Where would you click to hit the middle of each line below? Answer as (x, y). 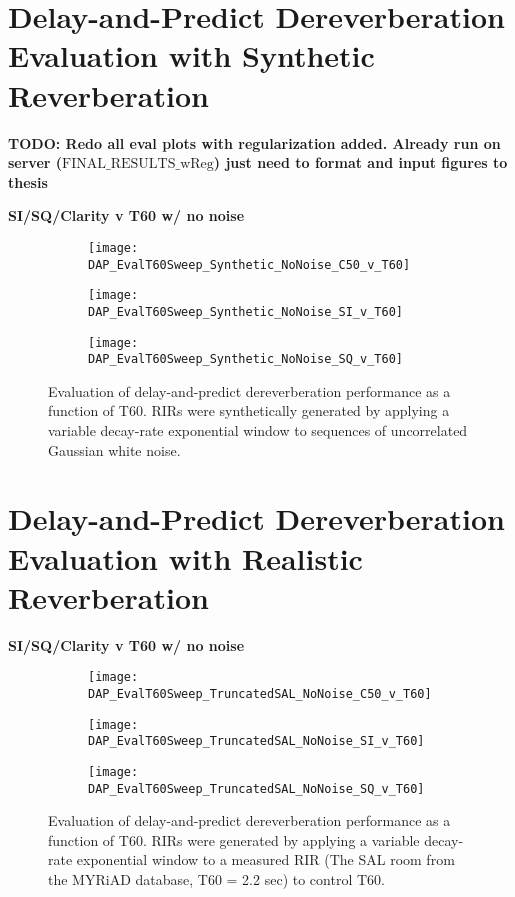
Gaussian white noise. (114, 449)
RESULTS (143, 164)
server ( (35, 162)
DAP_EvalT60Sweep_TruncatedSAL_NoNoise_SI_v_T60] (256, 741)
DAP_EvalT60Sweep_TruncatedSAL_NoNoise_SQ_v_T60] (256, 788)
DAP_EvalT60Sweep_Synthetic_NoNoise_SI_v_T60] (245, 311)
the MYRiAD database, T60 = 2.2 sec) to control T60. (216, 879)
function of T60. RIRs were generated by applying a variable (234, 839)
